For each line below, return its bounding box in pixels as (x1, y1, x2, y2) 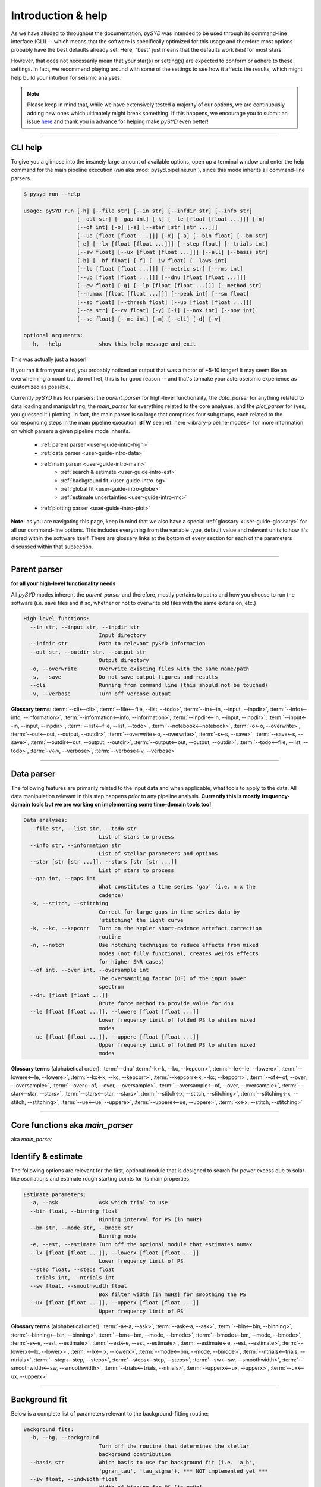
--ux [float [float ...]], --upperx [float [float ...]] (30, 1300, 199, 1306)
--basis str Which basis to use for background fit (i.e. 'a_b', (30, 1459, 256, 1466)
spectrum (98, 983, 124, 990)
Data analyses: (23, 817, 68, 824)
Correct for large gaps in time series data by (98, 908, 240, 915)
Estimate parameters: (23, 1191, 87, 1198)
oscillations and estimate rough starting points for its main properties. (21, 1175, 191, 1182)
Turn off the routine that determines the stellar (98, 1442, 250, 1450)
